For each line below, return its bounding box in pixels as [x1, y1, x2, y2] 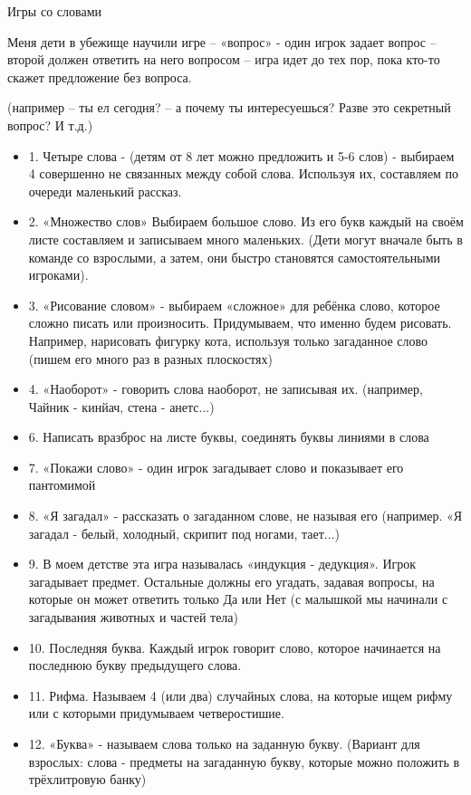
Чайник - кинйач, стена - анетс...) [28, 397, 215, 416]
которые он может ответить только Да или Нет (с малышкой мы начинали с [28, 589, 448, 608]
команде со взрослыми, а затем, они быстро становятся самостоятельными [28, 247, 441, 266]
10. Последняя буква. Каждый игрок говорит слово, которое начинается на [28, 637, 441, 656]
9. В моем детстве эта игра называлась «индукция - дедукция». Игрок [28, 554, 417, 573]
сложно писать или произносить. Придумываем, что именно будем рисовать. [28, 313, 452, 332]
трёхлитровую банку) [28, 770, 147, 789]
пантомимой [28, 475, 96, 494]
